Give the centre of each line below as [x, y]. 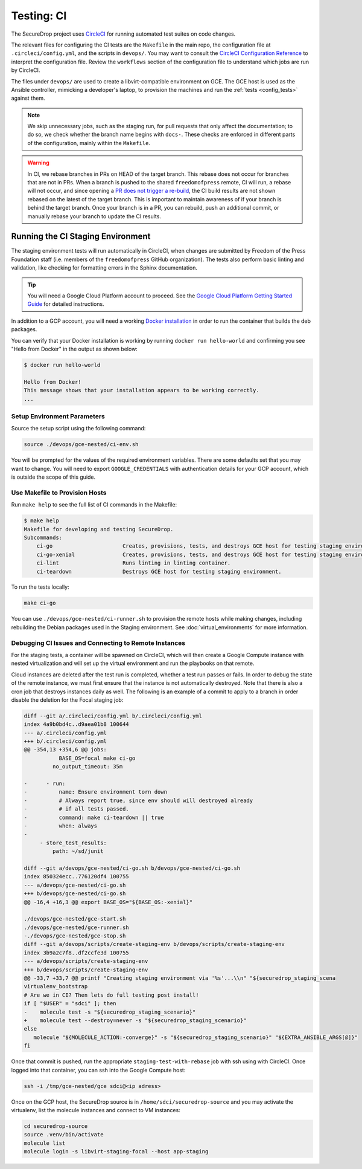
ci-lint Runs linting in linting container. [134, 563]
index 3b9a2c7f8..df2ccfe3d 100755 [76, 953]
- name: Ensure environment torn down [95, 792]
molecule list [45, 1143]
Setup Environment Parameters [58, 416]
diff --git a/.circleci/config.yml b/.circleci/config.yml [113, 716]
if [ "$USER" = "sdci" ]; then [70, 1004]
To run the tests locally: [40, 587]
